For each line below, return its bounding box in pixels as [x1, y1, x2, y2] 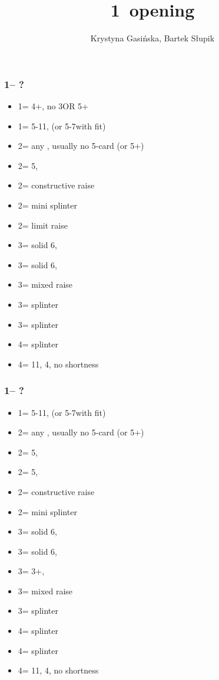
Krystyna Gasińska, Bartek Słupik [90, 32, 215, 44]
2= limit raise [18, 219, 68, 231]
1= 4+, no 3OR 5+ [18, 100, 88, 112]
